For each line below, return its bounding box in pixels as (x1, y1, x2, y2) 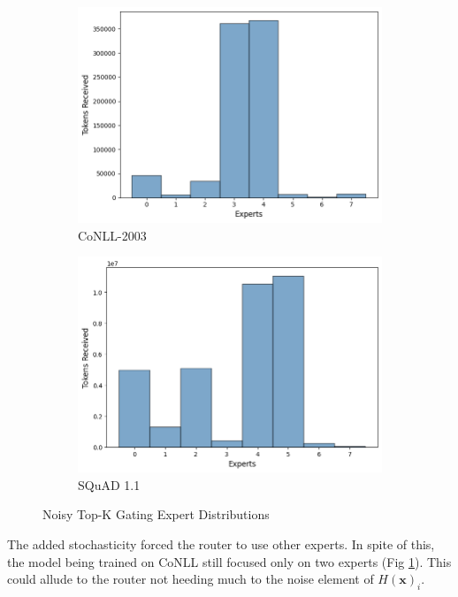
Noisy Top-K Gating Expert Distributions (42, 505, 270, 524)
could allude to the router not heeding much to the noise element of (7, 570, 374, 588)
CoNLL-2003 (78, 226, 147, 244)
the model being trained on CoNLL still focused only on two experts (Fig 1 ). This (7, 552, 452, 570)
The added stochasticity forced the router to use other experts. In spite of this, (7, 535, 435, 554)
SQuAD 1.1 (78, 475, 141, 494)
